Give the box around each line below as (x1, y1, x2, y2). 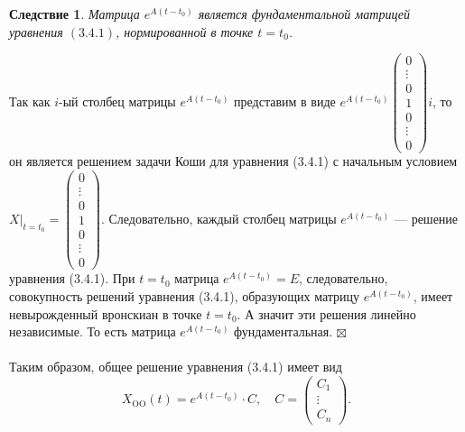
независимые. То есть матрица (9, 322, 176, 341)
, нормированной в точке (116, 22, 254, 41)
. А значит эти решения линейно (237, 304, 416, 323)
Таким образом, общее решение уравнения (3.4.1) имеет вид (9, 357, 342, 376)
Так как (9, 91, 51, 110)
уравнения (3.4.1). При (9, 269, 135, 288)
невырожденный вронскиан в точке (9, 304, 202, 323)
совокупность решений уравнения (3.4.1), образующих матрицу (9, 286, 360, 305)
